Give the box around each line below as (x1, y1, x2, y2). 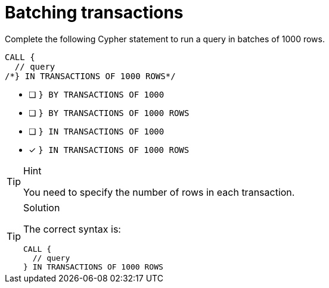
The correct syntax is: (23, 223, 121, 235)
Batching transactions (5, 2, 184, 23)
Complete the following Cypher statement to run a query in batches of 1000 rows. (5, 33, 325, 44)
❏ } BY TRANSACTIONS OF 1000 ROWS (29, 107, 190, 118)
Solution (23, 201, 60, 214)
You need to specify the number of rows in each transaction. (23, 186, 295, 198)
